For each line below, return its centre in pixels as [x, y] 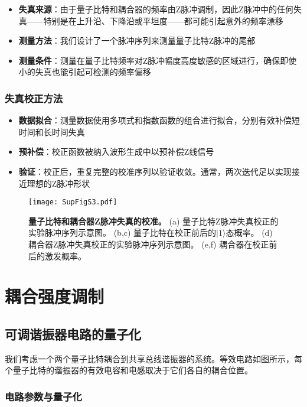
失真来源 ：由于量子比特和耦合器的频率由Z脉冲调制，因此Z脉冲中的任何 [156, 9]
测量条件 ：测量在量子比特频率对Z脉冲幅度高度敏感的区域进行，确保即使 [158, 60]
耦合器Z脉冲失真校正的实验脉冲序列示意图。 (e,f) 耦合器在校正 [149, 244]
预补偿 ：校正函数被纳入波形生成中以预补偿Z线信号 [116, 152]
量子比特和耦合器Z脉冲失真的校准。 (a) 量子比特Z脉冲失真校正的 [153, 221]
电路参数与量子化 [43, 396]
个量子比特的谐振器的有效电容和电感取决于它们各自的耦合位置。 [129, 370]
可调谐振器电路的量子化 [73, 333]
